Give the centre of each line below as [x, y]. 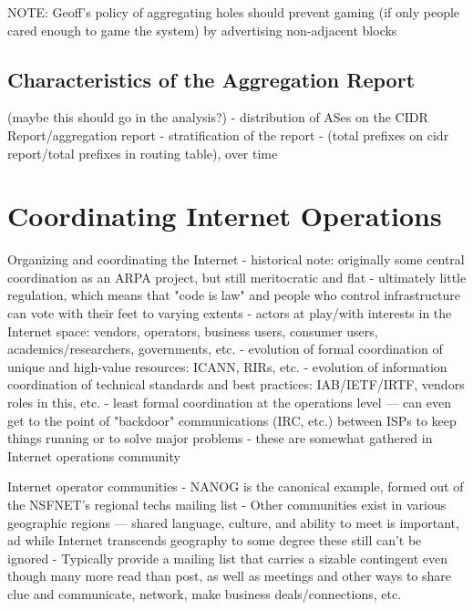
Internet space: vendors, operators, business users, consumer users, [193, 331]
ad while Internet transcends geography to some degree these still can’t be [215, 540]
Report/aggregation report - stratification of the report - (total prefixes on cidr [228, 134]
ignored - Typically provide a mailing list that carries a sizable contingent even [227, 558]
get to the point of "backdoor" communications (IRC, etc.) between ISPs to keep [232, 420]
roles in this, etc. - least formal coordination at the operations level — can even [229, 403]
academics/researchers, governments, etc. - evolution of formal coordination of [225, 349]
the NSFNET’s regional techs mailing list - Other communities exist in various [227, 505]
